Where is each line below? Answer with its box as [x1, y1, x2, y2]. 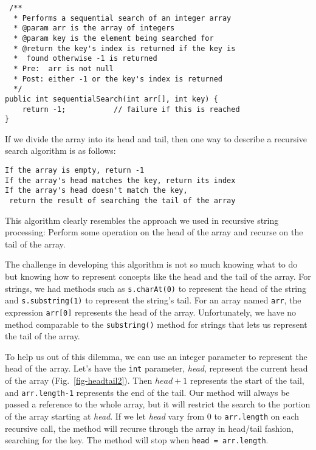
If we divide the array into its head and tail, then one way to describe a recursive [5, 132, 307, 145]
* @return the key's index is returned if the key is [13, 44, 236, 53]
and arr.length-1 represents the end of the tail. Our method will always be [5, 386, 290, 398]
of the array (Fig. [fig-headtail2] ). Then [5, 374, 153, 387]
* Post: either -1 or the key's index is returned [13, 74, 222, 83]
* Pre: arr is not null [13, 64, 114, 73]
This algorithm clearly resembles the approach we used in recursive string [5, 213, 279, 226]
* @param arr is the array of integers [13, 24, 175, 33]
